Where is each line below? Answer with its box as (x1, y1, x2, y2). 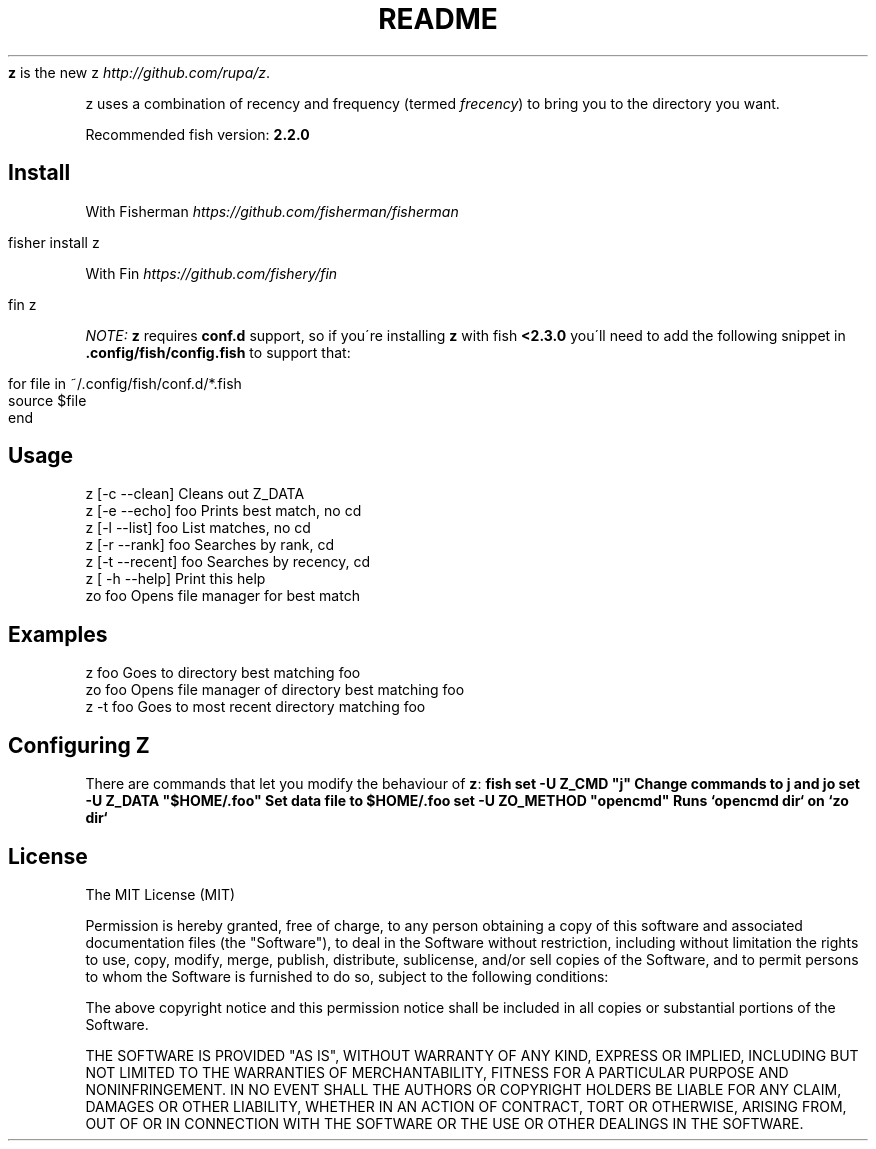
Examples (8, 621, 108, 647)
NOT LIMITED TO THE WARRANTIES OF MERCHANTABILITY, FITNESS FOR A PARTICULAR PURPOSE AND (85, 1063, 789, 1081)
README (378, 2, 498, 36)
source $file (8, 391, 87, 409)
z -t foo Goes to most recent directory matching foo (85, 698, 426, 716)
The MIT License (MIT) (85, 885, 236, 903)
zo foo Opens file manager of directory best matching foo (85, 681, 465, 699)
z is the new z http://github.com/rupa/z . (8, 63, 271, 81)
